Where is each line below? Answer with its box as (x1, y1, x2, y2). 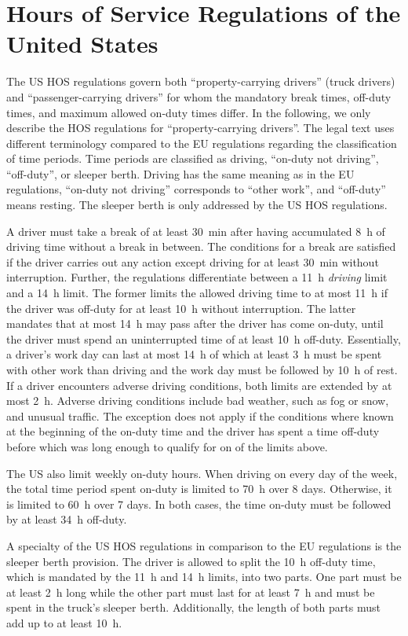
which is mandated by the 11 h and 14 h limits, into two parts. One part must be (6, 568, 402, 585)
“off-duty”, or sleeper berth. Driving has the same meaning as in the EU (6, 165, 355, 182)
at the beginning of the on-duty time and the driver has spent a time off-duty (6, 423, 380, 439)
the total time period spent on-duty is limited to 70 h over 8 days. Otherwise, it (6, 480, 392, 497)
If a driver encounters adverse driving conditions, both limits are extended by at (6, 377, 392, 393)
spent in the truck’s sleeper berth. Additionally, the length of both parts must (6, 599, 381, 616)
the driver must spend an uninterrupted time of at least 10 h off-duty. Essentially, (6, 330, 401, 347)
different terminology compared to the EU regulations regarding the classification (6, 134, 397, 151)
